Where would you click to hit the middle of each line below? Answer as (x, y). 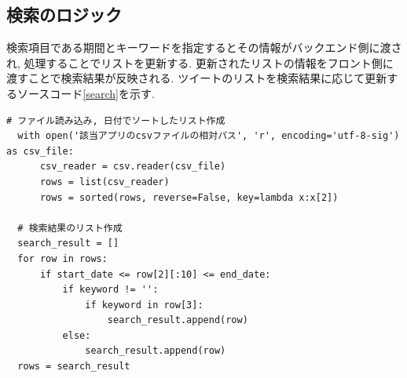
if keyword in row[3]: (144, 305)
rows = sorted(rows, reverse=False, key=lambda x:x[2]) (189, 197)
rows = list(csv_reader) (104, 182)
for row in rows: (62, 258)
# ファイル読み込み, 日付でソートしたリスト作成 (116, 120)
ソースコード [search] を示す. (86, 93)
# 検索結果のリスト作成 (70, 228)
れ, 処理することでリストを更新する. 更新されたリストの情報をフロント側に (200, 62)
